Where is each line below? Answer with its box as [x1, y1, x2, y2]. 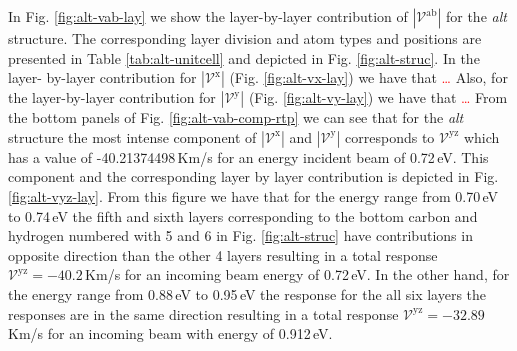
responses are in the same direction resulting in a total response [8, 303, 399, 324]
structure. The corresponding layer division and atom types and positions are [8, 28, 482, 48]
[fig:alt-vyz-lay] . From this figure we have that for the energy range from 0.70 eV [8, 185, 499, 206]
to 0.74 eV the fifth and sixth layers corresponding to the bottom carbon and [8, 205, 478, 226]
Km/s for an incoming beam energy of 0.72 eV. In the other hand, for [85, 264, 510, 285]
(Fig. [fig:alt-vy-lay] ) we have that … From [248, 87, 508, 108]
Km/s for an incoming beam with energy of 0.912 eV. [8, 323, 333, 344]
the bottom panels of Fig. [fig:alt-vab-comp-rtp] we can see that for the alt [8, 107, 464, 128]
